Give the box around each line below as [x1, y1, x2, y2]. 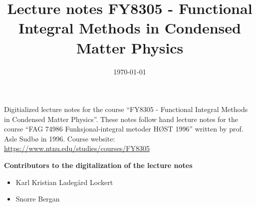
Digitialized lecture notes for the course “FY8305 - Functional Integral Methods [4, 104, 248, 114]
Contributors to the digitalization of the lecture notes [4, 160, 193, 170]
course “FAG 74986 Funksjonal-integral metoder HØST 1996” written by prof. [4, 123, 244, 134]
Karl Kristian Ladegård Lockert [15, 176, 113, 187]
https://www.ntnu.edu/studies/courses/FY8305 [4, 143, 150, 153]
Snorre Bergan [15, 193, 60, 204]
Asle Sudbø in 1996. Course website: [4, 133, 115, 143]
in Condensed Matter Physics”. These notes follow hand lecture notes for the [4, 113, 238, 124]
